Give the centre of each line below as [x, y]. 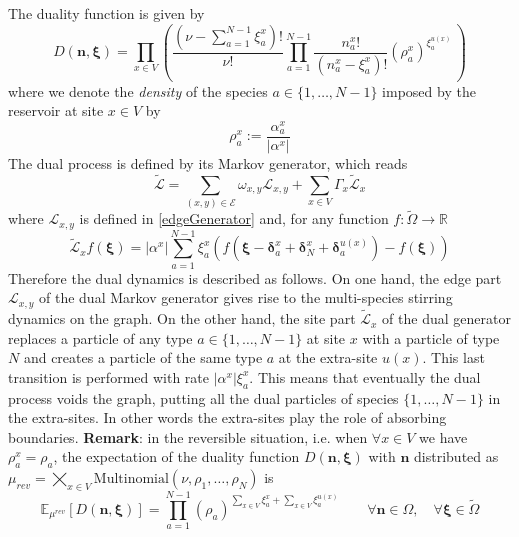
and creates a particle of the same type [143, 357]
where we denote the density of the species [138, 90]
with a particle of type [431, 337]
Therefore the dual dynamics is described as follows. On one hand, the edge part [255, 277]
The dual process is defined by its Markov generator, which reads [208, 162]
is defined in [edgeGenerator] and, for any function [234, 218]
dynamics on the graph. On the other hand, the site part [182, 318]
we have [443, 436]
